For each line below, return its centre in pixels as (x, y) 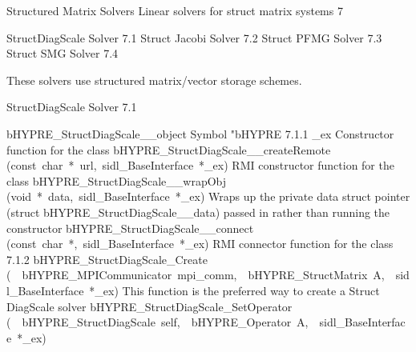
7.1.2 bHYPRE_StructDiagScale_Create (107, 259)
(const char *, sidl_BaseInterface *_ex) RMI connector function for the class (200, 244)
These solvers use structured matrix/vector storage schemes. (154, 80)
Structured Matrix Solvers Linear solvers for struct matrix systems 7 (175, 10)
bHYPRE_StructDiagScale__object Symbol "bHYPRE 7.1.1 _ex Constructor (200, 133)
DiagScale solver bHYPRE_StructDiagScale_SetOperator (149, 306)
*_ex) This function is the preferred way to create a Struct (234, 290)
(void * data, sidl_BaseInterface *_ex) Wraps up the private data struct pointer (208, 196)
